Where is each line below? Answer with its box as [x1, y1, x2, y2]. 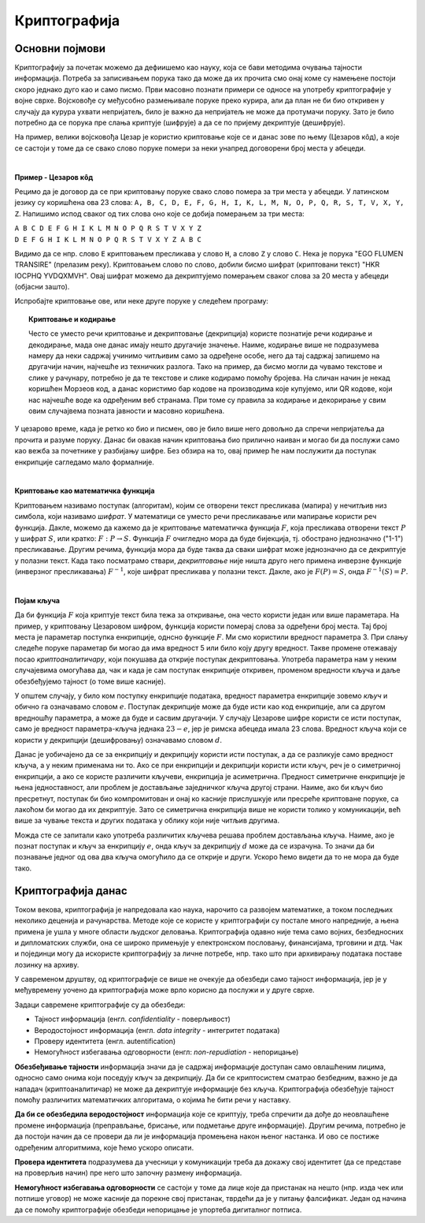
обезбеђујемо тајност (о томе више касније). [14, 677, 166, 686]
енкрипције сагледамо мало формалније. [14, 457, 155, 467]
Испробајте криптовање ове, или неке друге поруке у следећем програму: [14, 296, 269, 306]
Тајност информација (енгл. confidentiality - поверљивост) [34, 1014, 231, 1024]
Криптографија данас [14, 884, 128, 897]
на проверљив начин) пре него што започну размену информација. [14, 1168, 242, 1178]
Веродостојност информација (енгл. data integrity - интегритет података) [34, 1025, 280, 1035]
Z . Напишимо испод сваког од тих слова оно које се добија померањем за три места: [14, 209, 305, 218]
